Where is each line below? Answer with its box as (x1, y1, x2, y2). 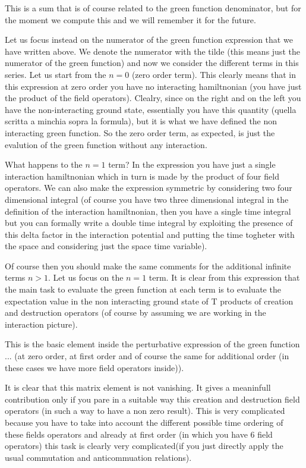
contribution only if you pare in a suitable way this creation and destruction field (5, 392, 300, 405)
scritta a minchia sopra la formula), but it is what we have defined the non (5, 115, 277, 127)
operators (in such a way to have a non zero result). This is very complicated (5, 404, 285, 417)
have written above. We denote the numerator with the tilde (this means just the (5, 45, 300, 57)
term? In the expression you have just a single (108, 158, 276, 171)
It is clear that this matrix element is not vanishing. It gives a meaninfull (5, 381, 271, 394)
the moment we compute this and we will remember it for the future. (5, 13, 256, 26)
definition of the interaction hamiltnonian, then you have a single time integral (5, 205, 291, 217)
